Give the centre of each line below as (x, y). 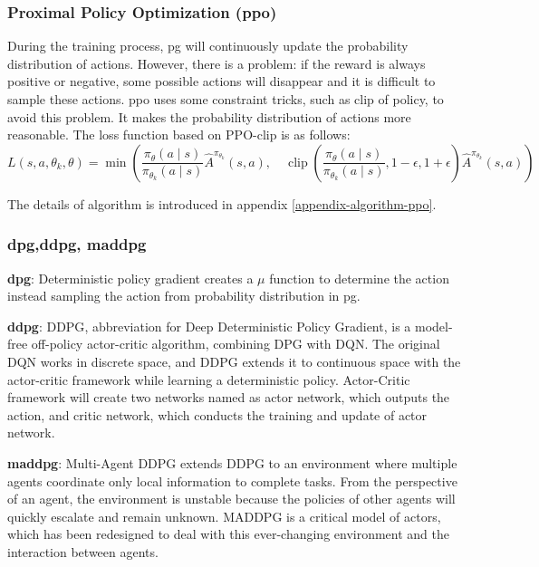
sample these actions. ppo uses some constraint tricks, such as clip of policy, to (226, 99)
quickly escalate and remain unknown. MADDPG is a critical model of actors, (224, 516)
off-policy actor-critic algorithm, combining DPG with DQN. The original (236, 344)
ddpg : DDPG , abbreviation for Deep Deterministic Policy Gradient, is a (209, 326)
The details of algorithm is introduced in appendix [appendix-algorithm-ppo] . (222, 203)
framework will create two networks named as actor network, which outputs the (229, 397)
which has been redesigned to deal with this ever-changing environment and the (229, 534)
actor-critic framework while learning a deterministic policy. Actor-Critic (209, 379)
